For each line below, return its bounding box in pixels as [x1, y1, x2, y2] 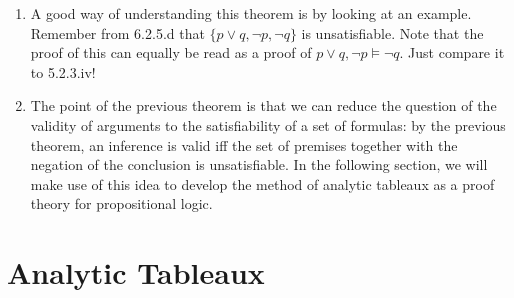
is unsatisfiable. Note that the [301, 22, 484, 43]
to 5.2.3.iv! [30, 61, 96, 82]
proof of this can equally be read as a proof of [30, 42, 312, 63]
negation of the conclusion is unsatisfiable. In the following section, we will [30, 154, 488, 175]
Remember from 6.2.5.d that [30, 22, 205, 43]
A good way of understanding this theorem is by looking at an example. [30, 3, 472, 23]
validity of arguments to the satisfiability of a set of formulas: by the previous [30, 114, 506, 135]
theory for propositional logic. [30, 193, 213, 214]
